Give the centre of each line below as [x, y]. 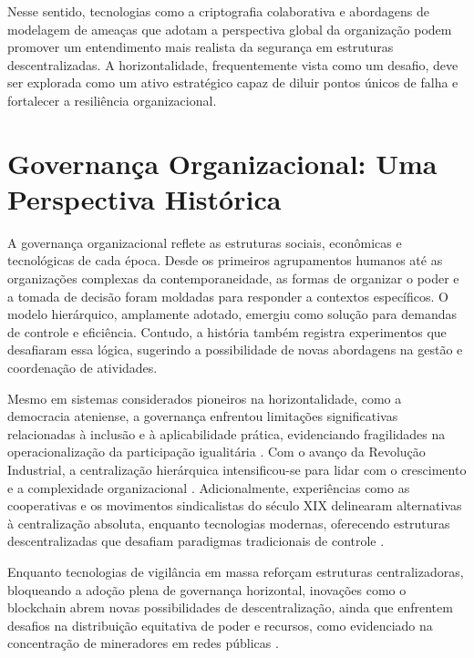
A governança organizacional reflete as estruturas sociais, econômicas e [205, 242]
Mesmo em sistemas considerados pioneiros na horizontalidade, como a [205, 398]
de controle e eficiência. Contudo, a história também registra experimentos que [227, 331]
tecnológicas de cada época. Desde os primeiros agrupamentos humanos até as [225, 260]
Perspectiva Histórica [144, 198]
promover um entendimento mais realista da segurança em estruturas [201, 47]
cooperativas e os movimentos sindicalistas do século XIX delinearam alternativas [235, 505]
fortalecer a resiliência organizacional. [112, 100]
